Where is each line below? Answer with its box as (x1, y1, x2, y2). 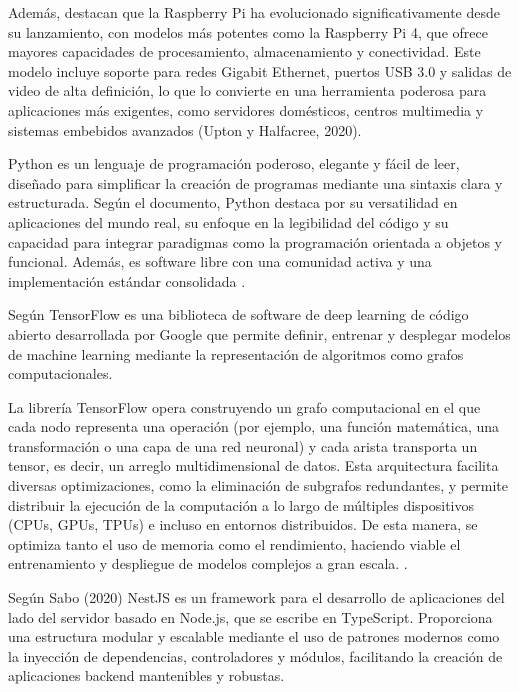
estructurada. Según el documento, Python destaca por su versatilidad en (8, 192, 458, 213)
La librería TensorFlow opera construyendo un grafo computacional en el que (8, 396, 481, 417)
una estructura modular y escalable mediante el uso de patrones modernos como (8, 626, 500, 647)
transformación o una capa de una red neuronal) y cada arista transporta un (8, 435, 478, 456)
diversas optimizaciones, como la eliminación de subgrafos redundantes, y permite (8, 475, 508, 496)
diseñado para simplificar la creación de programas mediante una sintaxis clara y (8, 172, 503, 193)
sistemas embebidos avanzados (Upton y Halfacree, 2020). (8, 119, 362, 140)
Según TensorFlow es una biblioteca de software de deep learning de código (8, 304, 469, 325)
